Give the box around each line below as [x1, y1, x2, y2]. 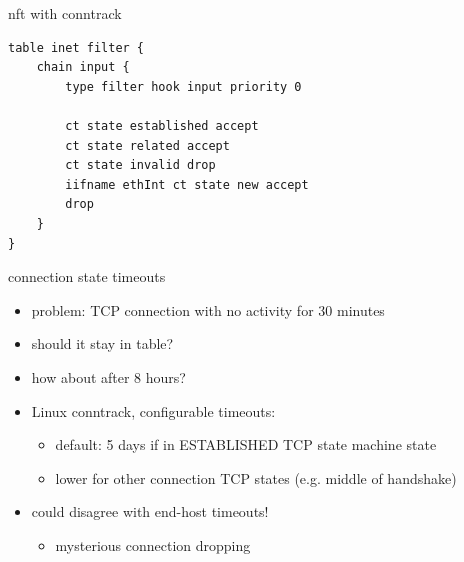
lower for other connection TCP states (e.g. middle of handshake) [55, 467, 457, 488]
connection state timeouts [8, 266, 166, 287]
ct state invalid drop [65, 158, 216, 173]
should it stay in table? [31, 333, 174, 354]
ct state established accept [65, 118, 259, 133]
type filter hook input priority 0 [65, 79, 302, 94]
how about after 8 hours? [31, 366, 186, 387]
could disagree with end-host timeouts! [31, 501, 269, 522]
